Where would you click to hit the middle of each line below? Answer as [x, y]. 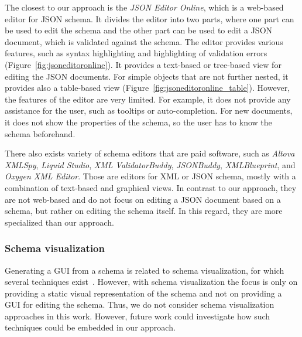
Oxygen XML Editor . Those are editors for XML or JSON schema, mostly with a [150, 176]
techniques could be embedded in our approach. [90, 327]
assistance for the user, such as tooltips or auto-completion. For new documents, [149, 110]
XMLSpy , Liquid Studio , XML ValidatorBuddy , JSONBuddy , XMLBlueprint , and [150, 164]
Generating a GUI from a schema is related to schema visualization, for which [145, 270]
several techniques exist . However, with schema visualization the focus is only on [151, 282]
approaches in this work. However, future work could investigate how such [138, 316]
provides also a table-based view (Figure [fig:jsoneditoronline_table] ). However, [147, 88]
